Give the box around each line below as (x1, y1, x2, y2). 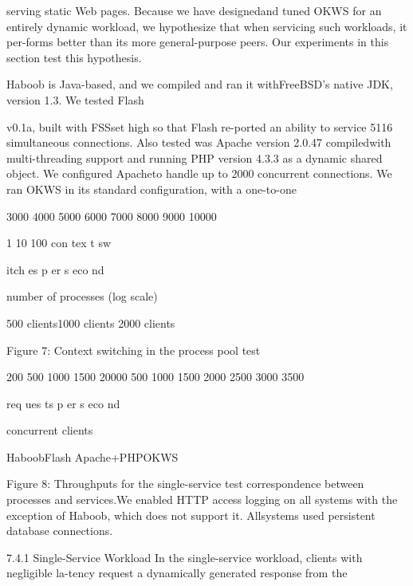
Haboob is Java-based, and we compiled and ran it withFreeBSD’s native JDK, (6, 76, 393, 92)
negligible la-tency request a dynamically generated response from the (6, 564, 348, 581)
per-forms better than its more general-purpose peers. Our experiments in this (6, 33, 389, 50)
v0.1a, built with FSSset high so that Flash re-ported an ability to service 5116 (6, 118, 393, 135)
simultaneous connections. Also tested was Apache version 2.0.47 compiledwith (6, 134, 391, 151)
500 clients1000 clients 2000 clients (6, 314, 175, 331)
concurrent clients (6, 422, 93, 439)
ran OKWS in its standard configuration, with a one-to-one (6, 180, 297, 197)
